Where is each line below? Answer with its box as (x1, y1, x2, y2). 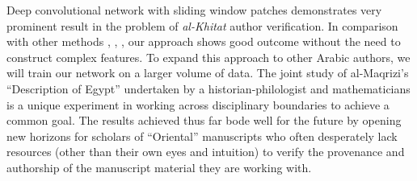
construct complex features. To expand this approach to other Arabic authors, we (6, 48, 411, 65)
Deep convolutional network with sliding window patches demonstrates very (6, 2, 382, 18)
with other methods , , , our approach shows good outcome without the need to (6, 33, 401, 50)
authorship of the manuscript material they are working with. (6, 158, 312, 175)
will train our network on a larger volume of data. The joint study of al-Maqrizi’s (6, 64, 409, 81)
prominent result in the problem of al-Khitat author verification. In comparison (6, 17, 398, 34)
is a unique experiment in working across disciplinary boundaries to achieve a (6, 96, 390, 113)
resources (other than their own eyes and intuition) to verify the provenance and (6, 143, 405, 160)
